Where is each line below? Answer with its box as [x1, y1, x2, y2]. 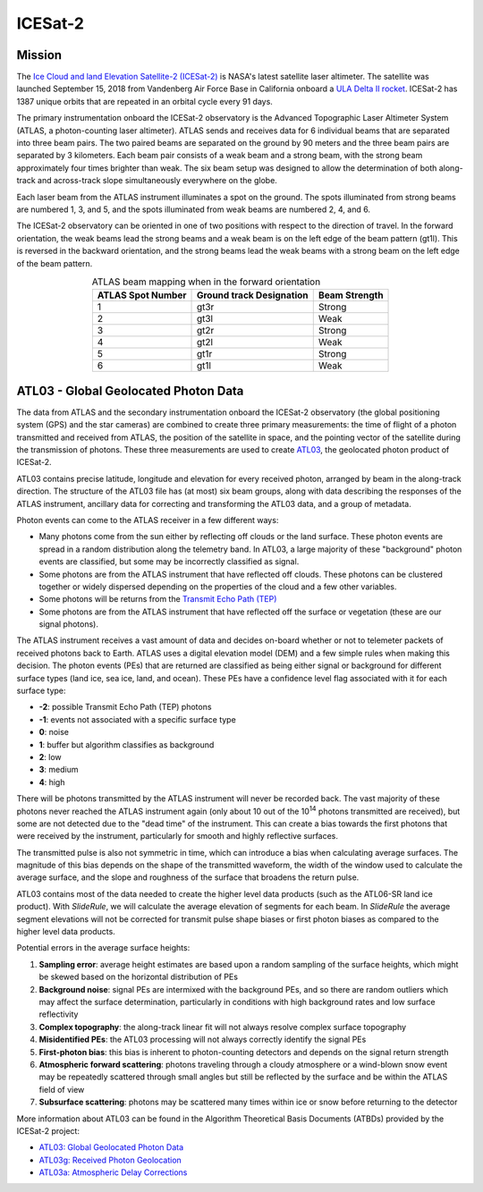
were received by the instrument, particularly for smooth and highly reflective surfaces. [16, 831, 339, 841]
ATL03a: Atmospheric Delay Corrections [38, 1167, 188, 1178]
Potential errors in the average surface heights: [16, 943, 191, 953]
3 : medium [38, 765, 79, 775]
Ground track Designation [196, 289, 309, 301]
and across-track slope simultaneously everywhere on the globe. [37, 175, 277, 186]
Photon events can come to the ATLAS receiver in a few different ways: [16, 514, 279, 525]
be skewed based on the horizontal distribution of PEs [38, 971, 239, 983]
